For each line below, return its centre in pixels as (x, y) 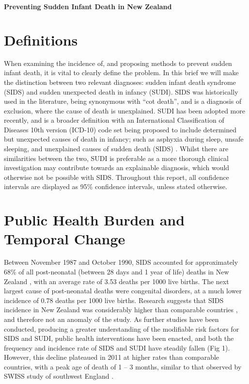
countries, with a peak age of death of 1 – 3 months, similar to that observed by (123, 366)
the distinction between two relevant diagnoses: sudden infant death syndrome (120, 82)
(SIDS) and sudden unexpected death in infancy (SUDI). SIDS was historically (121, 91)
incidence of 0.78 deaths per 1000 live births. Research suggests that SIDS (114, 300)
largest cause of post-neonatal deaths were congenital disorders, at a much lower (123, 291)
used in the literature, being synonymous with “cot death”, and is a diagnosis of (123, 101)
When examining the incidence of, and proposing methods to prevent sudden (118, 63)
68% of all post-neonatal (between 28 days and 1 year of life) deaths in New (117, 271)
